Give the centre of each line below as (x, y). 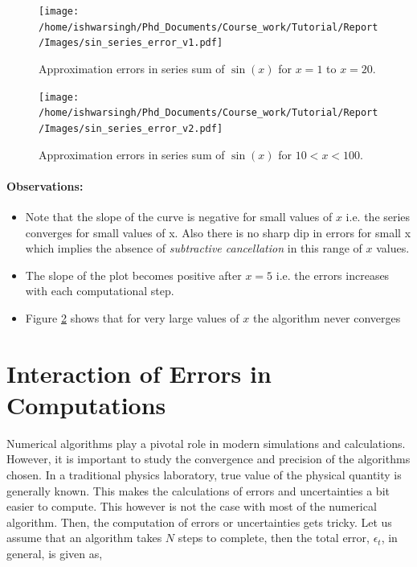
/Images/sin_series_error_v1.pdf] (131, 43)
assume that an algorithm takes (84, 538)
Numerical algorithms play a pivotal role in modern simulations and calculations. (206, 443)
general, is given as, (55, 553)
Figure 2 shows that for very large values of (132, 317)
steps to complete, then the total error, (274, 538)
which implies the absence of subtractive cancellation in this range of (194, 248)
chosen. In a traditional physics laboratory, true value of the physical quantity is (204, 474)
